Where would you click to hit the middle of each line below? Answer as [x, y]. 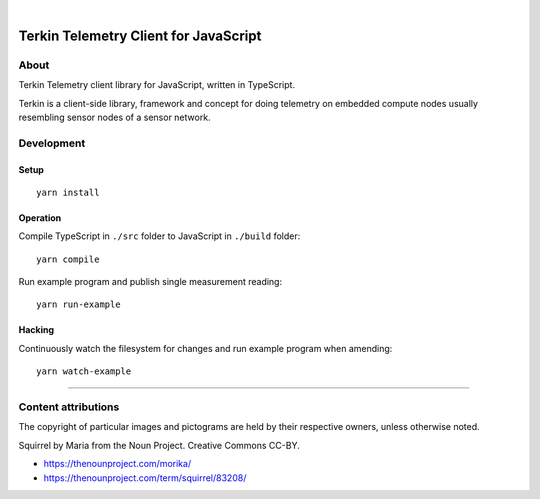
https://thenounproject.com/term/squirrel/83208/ [145, 477]
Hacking [36, 330]
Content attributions [69, 407]
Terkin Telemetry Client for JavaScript [140, 35]
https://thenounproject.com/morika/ [117, 464]
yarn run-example [78, 304]
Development [52, 143]
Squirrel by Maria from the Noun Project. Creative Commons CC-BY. [159, 445]
